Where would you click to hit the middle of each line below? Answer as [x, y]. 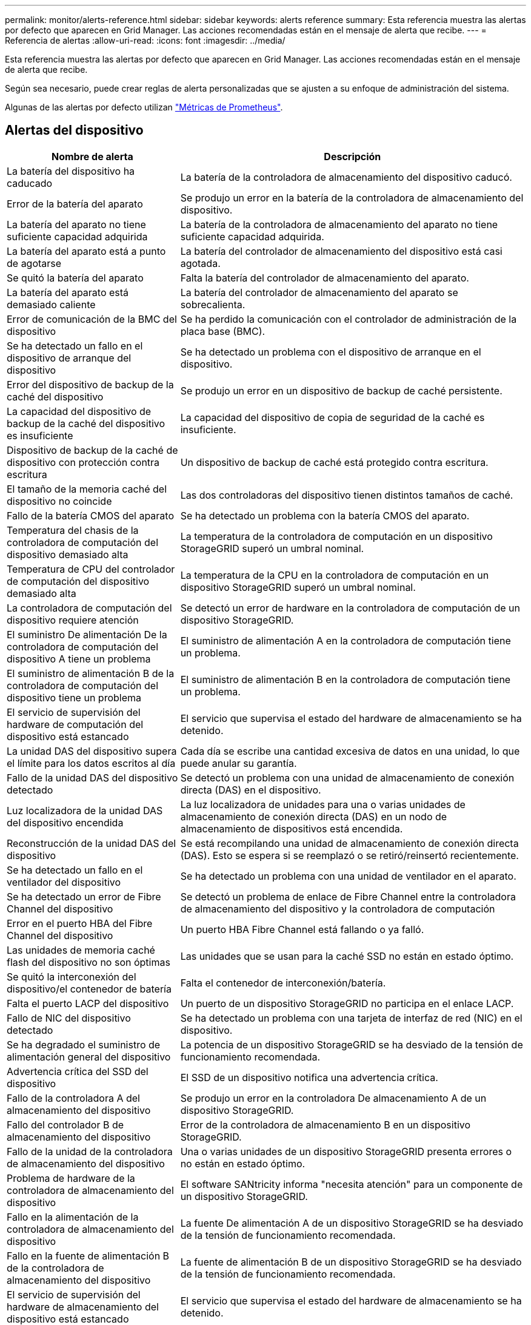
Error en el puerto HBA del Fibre [80, 923]
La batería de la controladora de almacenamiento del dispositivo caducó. [346, 177]
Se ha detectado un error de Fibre [84, 896]
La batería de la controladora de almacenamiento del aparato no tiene [339, 224]
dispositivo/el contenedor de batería [89, 989]
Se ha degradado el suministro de [84, 1044]
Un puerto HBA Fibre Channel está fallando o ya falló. [302, 929]
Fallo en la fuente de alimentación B [88, 1256]
